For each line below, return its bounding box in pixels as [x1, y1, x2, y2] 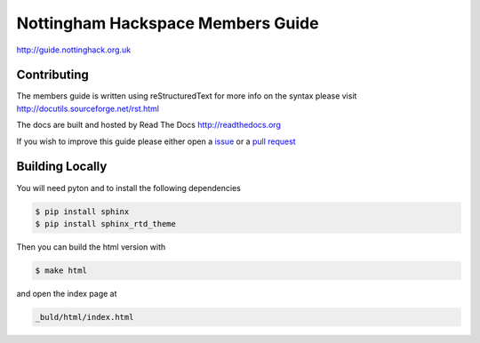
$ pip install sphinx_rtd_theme [35, 219, 177, 228]
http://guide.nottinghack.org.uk [16, 44, 132, 55]
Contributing [16, 68, 89, 83]
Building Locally [16, 159, 108, 174]
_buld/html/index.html [35, 312, 134, 322]
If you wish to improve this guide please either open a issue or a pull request [16, 136, 297, 147]
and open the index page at [16, 288, 117, 299]
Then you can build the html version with [16, 241, 166, 252]
